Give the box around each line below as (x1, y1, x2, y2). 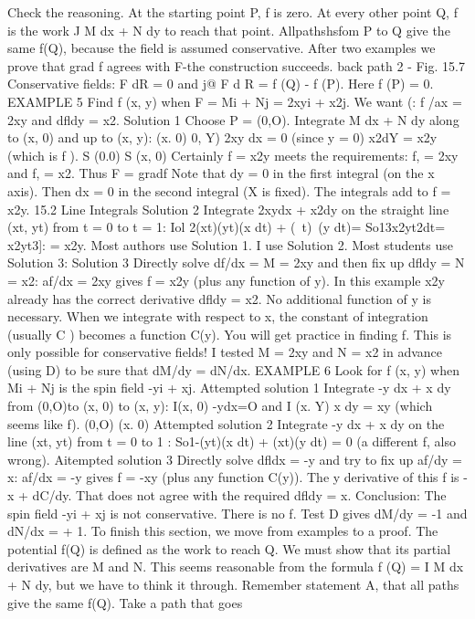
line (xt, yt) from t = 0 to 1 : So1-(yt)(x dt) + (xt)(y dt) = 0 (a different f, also (7, 432, 456, 451)
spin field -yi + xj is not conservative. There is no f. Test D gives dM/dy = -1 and (7, 503, 468, 522)
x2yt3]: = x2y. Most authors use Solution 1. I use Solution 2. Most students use (7, 235, 453, 254)
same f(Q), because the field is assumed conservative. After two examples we (7, 38, 436, 58)
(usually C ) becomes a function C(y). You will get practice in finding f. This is (7, 324, 452, 343)
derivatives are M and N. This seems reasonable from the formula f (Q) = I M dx (7, 557, 464, 576)
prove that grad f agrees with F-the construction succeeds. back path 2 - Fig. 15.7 (7, 56, 465, 75)
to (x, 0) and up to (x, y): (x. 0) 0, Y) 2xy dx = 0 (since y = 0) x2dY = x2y (7, 128, 438, 147)
